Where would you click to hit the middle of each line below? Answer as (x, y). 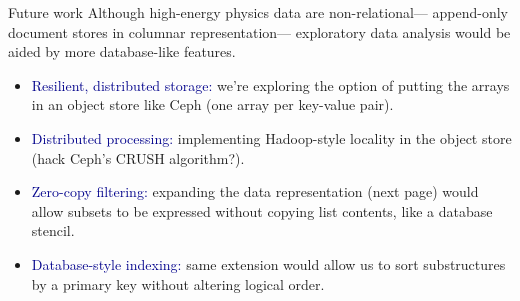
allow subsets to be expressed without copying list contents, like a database (262, 210)
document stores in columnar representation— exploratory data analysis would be (259, 31)
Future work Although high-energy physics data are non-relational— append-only (258, 12)
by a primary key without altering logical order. (178, 283)
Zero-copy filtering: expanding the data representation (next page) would (255, 191)
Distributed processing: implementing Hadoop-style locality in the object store (271, 137)
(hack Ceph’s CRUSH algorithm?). (138, 157)
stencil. (53, 230)
